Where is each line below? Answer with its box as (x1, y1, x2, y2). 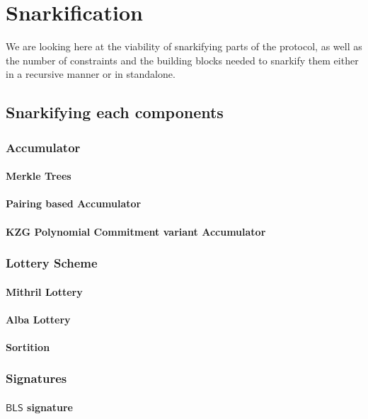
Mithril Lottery (6, 284, 83, 299)
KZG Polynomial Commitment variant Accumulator (6, 224, 266, 239)
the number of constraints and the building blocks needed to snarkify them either (6, 52, 359, 67)
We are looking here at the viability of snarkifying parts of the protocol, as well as (6, 39, 362, 54)
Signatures (6, 369, 67, 387)
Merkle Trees (6, 168, 71, 183)
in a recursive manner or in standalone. (6, 67, 176, 81)
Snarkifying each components (6, 101, 224, 123)
